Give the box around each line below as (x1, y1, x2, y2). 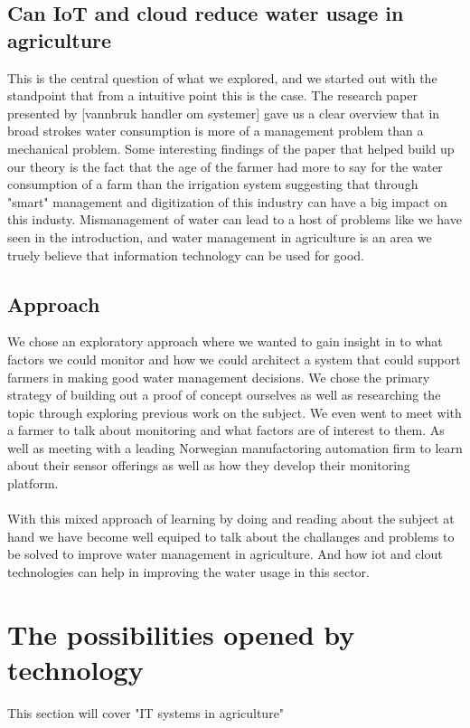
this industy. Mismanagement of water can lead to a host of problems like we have (7, 210, 462, 229)
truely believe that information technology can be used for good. (7, 245, 364, 264)
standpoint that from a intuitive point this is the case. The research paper (7, 86, 418, 105)
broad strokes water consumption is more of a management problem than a (7, 121, 424, 140)
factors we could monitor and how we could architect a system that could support (7, 349, 461, 368)
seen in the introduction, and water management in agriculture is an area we (7, 227, 432, 246)
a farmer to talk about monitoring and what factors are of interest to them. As (7, 421, 445, 440)
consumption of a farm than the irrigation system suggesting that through (7, 175, 418, 194)
